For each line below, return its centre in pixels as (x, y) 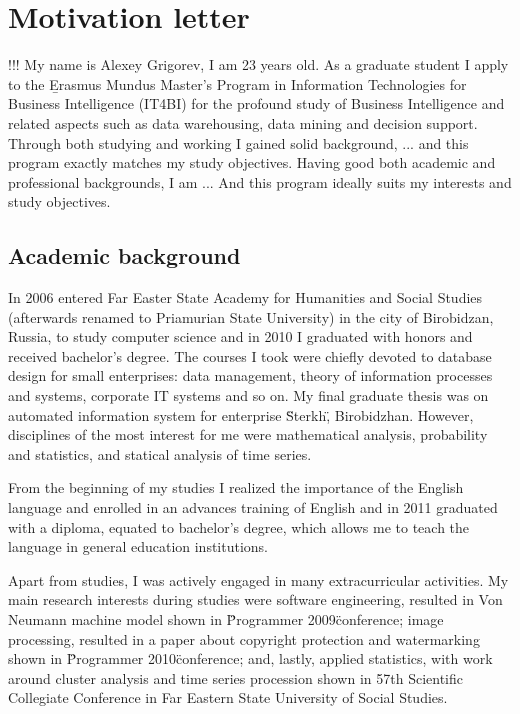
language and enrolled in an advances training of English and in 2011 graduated (253, 507)
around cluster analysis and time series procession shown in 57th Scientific (235, 677)
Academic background (124, 255)
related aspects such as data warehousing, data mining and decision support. (243, 122)
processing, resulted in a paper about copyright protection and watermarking (244, 638)
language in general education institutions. (138, 546)
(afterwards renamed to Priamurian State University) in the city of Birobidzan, (251, 316)
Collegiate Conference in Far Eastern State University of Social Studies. (228, 697)
